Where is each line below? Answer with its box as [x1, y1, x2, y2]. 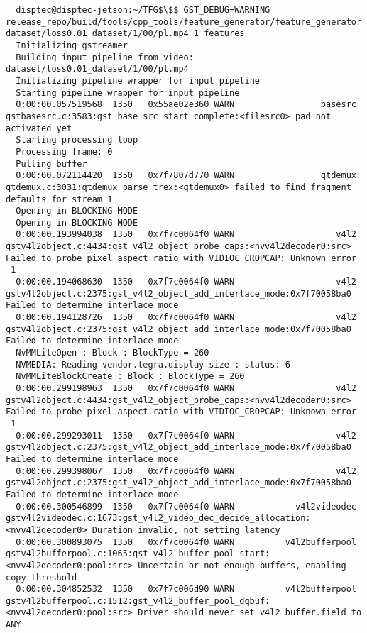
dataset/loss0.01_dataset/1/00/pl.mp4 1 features [6, 28, 245, 39]
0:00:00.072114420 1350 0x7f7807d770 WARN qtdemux [16, 170, 356, 181]
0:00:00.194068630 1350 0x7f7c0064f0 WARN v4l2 [16, 277, 356, 287]
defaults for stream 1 [6, 194, 113, 204]
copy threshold [6, 572, 77, 583]
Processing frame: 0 [16, 146, 113, 157]
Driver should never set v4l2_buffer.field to [138, 607, 362, 618]
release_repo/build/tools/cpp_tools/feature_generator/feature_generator [6, 16, 362, 27]
